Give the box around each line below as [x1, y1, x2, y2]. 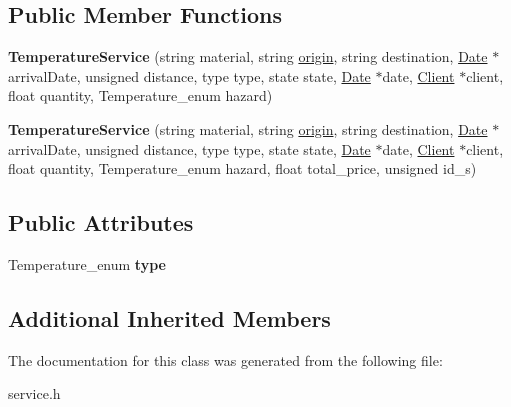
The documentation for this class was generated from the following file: [8, 349, 443, 370]
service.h [8, 383, 61, 404]
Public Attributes [8, 207, 194, 238]
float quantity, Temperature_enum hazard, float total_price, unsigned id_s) [8, 158, 477, 179]
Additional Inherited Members [8, 302, 331, 333]
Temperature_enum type [8, 253, 166, 274]
